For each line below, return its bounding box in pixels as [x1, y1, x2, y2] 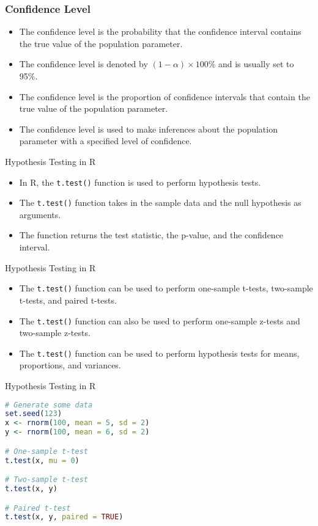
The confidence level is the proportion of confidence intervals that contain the [19, 90, 310, 103]
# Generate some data [5, 400, 93, 409]
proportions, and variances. [19, 359, 121, 371]
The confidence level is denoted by [19, 57, 148, 70]
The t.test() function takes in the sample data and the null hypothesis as [19, 196, 301, 209]
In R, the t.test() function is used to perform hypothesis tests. [19, 175, 261, 188]
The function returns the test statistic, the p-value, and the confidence [19, 228, 284, 241]
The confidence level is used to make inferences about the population [19, 122, 278, 135]
